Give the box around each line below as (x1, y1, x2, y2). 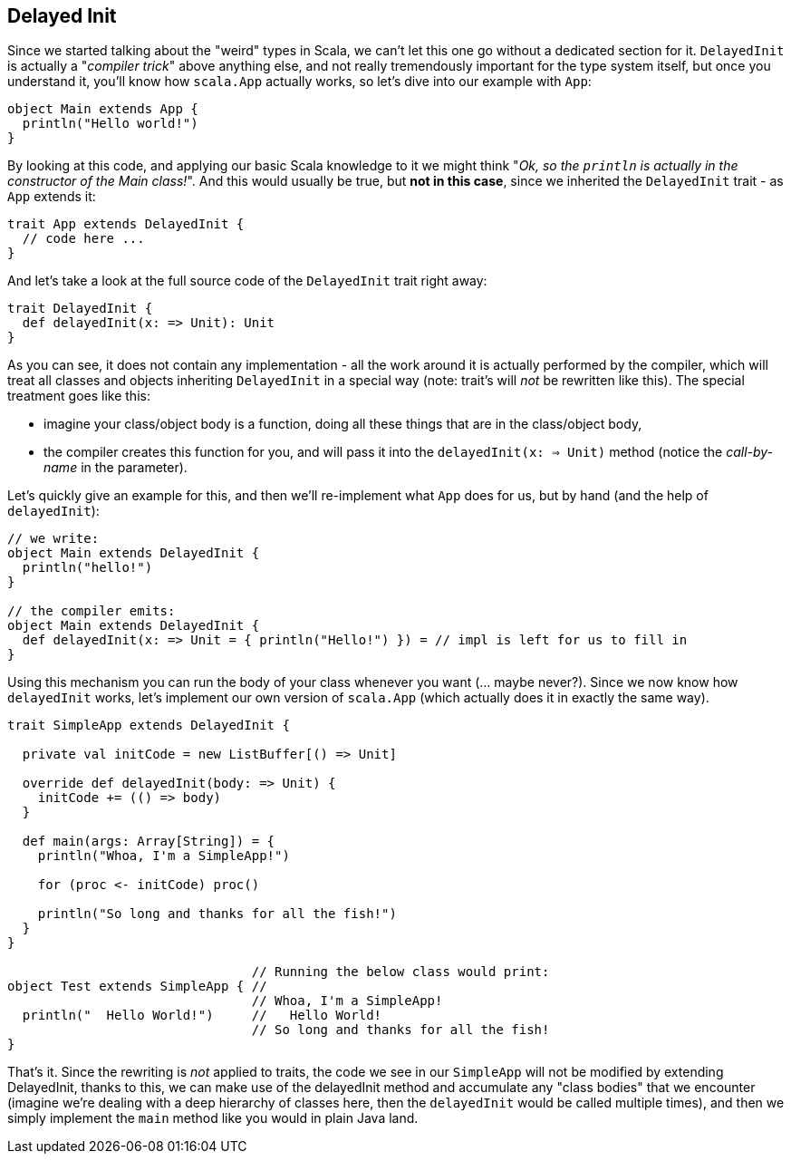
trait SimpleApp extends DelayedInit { (7, 718, 290, 733)
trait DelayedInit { (7, 301, 153, 316)
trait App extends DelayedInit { (7, 217, 245, 232)
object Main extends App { (7, 102, 198, 117)
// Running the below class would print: (251, 964, 550, 980)
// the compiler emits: (7, 604, 176, 619)
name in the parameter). (43, 460, 188, 476)
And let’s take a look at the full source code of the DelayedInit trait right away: (7, 273, 487, 289)
